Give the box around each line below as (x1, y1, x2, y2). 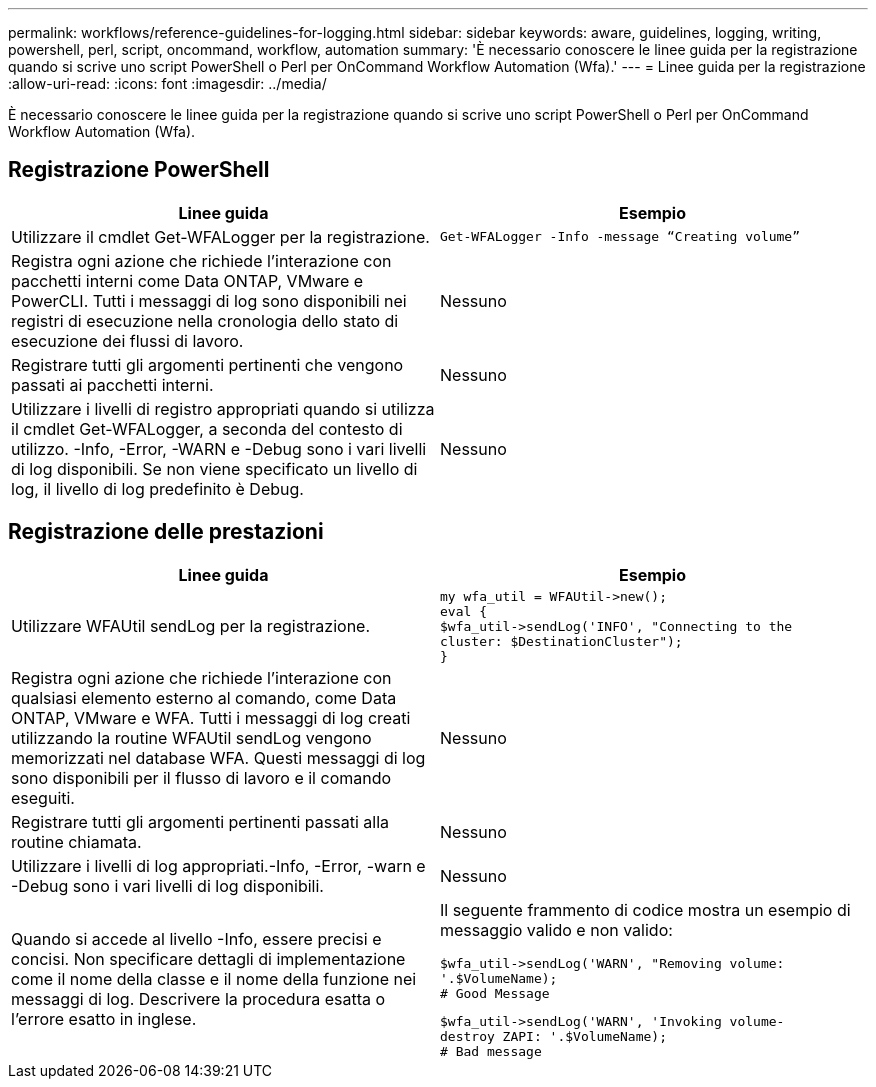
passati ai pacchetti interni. (11, 374, 214, 395)
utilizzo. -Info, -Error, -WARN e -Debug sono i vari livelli (11, 438, 427, 459)
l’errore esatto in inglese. (11, 1009, 197, 1030)
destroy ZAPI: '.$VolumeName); (440, 1028, 667, 1044)
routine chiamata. (11, 831, 142, 852)
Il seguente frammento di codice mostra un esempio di (440, 899, 851, 920)
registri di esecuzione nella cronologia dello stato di (11, 310, 399, 331)
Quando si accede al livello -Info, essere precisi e (11, 929, 382, 950)
